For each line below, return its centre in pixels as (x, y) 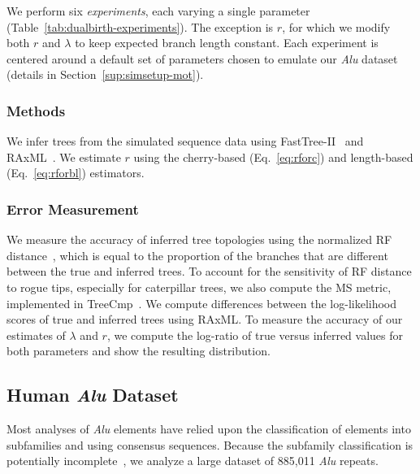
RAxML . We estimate (64, 157)
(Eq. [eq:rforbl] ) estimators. (76, 173)
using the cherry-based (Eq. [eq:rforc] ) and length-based (273, 157)
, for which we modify (336, 26)
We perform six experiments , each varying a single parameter (158, 11)
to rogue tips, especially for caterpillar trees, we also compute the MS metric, (199, 287)
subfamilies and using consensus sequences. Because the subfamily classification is (210, 444)
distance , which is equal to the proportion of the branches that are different (197, 255)
